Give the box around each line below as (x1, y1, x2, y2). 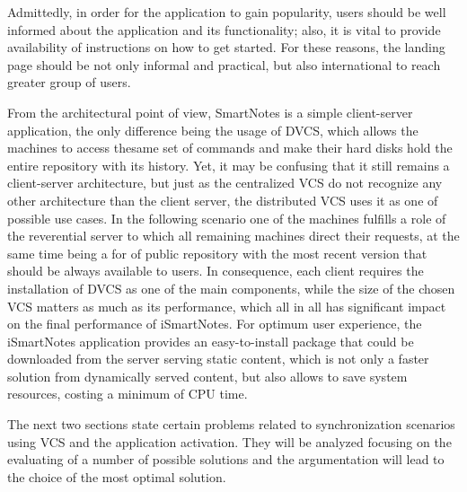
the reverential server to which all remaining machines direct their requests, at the (7, 226, 460, 245)
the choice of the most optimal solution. (7, 467, 226, 486)
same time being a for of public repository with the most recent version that (7, 243, 427, 262)
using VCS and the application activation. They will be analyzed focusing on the (7, 432, 452, 451)
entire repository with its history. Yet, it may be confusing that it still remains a (7, 155, 450, 174)
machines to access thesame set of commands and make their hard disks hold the (7, 138, 453, 157)
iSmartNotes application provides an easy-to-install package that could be (7, 331, 414, 350)
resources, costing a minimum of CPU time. (7, 384, 248, 403)
